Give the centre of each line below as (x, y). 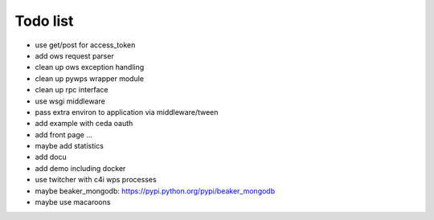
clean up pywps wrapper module (90, 78)
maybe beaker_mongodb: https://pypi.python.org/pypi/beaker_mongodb (155, 191)
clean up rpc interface (72, 90)
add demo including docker (80, 168)
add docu (51, 157)
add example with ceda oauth (84, 124)
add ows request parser (74, 55)
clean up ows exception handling (90, 67)
